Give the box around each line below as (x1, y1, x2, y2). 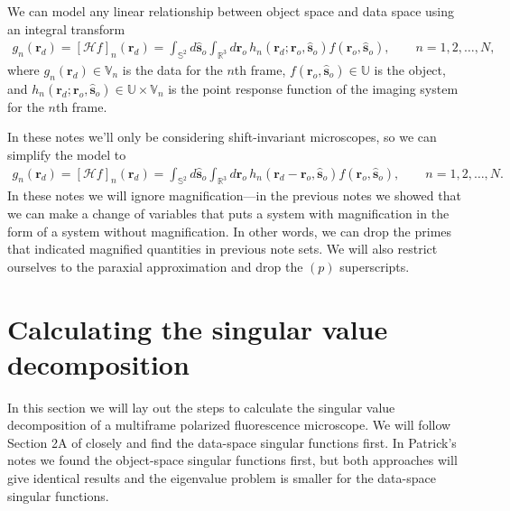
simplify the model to (7, 145, 126, 163)
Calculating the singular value (7, 310, 388, 347)
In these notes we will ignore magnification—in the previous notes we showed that (7, 186, 461, 205)
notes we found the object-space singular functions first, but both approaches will (7, 451, 458, 469)
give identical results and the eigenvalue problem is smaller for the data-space (7, 469, 436, 488)
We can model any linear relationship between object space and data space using (7, 2, 455, 20)
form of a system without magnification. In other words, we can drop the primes (7, 221, 452, 240)
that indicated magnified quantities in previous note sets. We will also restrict (7, 239, 438, 258)
